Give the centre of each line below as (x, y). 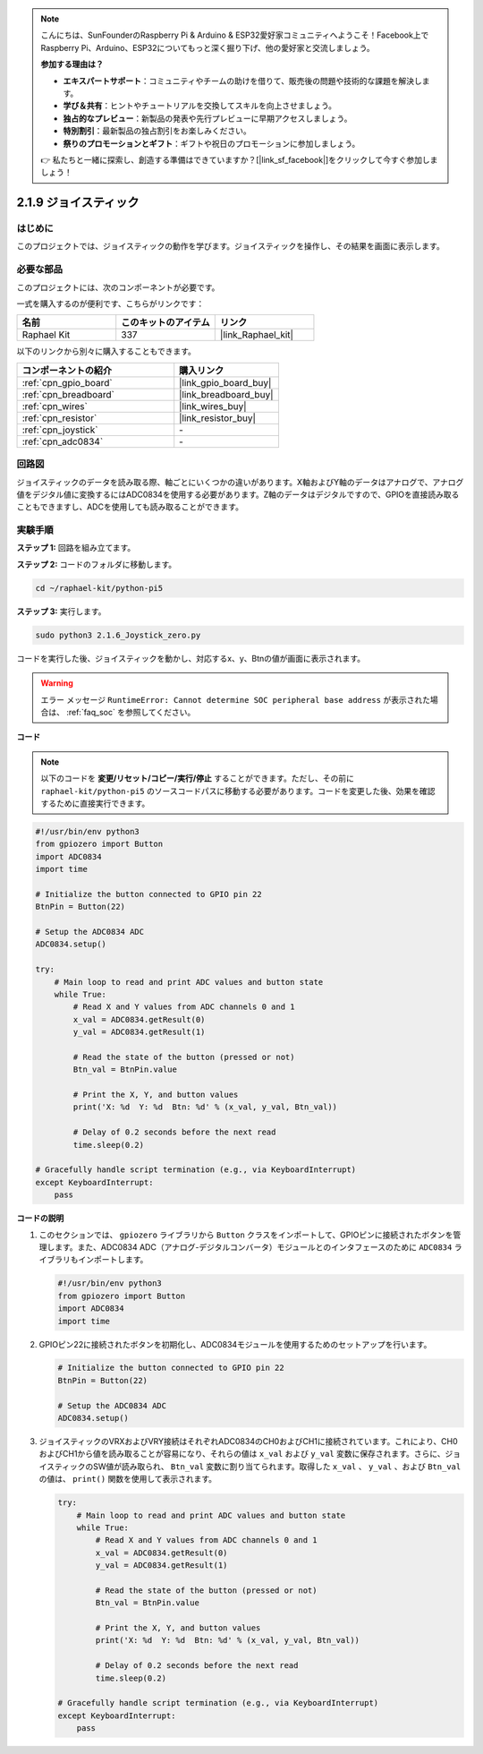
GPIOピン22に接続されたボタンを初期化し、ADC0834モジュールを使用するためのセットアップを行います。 (235, 1344)
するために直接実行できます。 (95, 803)
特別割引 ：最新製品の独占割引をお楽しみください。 (157, 131)
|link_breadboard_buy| (226, 394)
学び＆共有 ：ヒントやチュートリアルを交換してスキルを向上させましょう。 (200, 106)
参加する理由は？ (72, 64)
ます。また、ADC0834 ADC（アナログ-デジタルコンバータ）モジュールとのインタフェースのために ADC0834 (253, 1247)
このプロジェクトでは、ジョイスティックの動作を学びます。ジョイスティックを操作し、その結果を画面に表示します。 (230, 246)
